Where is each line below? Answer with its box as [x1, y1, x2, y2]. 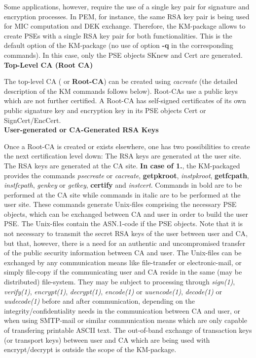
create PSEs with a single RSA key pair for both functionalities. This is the [4, 30, 232, 40]
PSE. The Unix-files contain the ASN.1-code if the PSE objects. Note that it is [4, 218, 243, 229]
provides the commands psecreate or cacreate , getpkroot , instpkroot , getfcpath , [4, 170, 249, 180]
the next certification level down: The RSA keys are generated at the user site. [4, 151, 242, 161]
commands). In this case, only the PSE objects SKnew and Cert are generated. [4, 49, 243, 60]
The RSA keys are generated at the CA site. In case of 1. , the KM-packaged [4, 160, 240, 170]
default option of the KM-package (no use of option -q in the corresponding [4, 40, 233, 50]
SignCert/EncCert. [4, 115, 61, 125]
